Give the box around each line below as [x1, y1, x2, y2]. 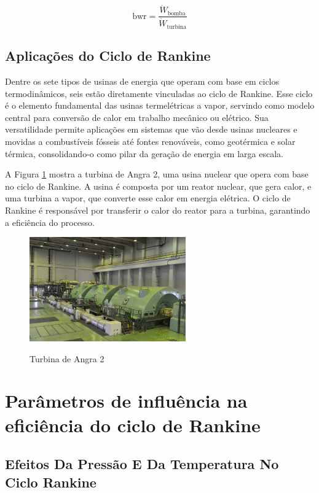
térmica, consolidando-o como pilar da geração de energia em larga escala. [5, 147, 283, 160]
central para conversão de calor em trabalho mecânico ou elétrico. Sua [5, 111, 269, 123]
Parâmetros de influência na [5, 388, 248, 413]
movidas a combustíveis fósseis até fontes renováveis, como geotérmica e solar [5, 134, 296, 147]
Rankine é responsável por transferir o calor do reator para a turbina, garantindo [5, 203, 310, 216]
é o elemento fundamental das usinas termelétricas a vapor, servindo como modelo [5, 99, 315, 112]
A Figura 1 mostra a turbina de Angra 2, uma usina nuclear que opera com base [5, 168, 309, 181]
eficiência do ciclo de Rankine [5, 412, 261, 437]
